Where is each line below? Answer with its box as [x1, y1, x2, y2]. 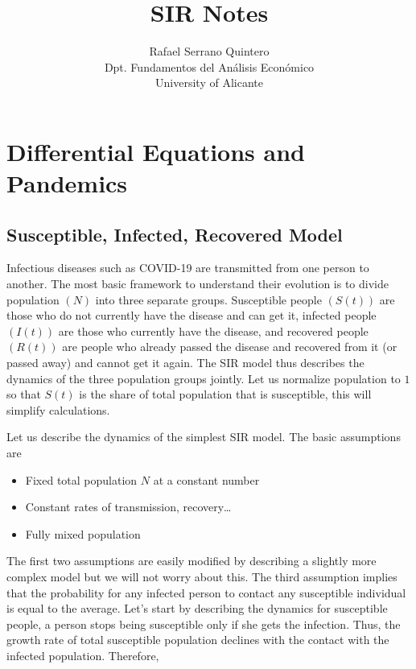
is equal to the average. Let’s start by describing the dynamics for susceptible [6, 600, 388, 617]
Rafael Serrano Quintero [149, 43, 270, 60]
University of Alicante [155, 74, 263, 91]
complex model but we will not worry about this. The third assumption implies [6, 568, 397, 584]
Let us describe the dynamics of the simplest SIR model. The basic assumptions [6, 428, 401, 445]
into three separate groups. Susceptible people [95, 291, 322, 308]
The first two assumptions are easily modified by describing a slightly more [6, 552, 377, 569]
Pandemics [6, 167, 128, 200]
